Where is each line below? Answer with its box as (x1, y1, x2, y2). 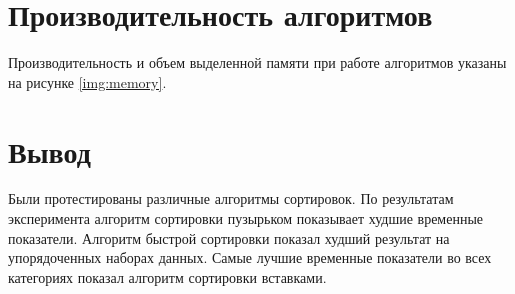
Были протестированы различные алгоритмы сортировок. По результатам (8, 188, 454, 209)
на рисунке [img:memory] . (8, 71, 167, 92)
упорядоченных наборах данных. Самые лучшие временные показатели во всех (8, 247, 492, 268)
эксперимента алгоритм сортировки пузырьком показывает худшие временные (8, 208, 484, 229)
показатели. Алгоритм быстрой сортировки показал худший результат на (8, 227, 450, 248)
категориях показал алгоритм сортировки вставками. (8, 266, 327, 287)
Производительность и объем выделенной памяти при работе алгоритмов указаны (8, 52, 507, 73)
